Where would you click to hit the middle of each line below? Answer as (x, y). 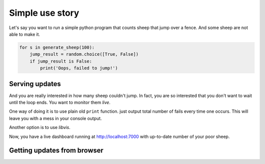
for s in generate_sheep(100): (57, 47)
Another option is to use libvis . (40, 128)
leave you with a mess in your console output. (55, 118)
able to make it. (25, 34)
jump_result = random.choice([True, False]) (84, 54)
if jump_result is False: (61, 61)
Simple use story (44, 13)
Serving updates (35, 84)
